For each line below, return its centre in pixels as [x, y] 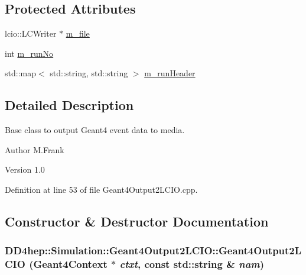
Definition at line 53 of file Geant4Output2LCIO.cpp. [101, 189]
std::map [20, 73]
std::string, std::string [89, 73]
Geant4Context [70, 264]
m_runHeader [170, 73]
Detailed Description [69, 105]
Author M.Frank [35, 149]
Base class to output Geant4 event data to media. [95, 130]
